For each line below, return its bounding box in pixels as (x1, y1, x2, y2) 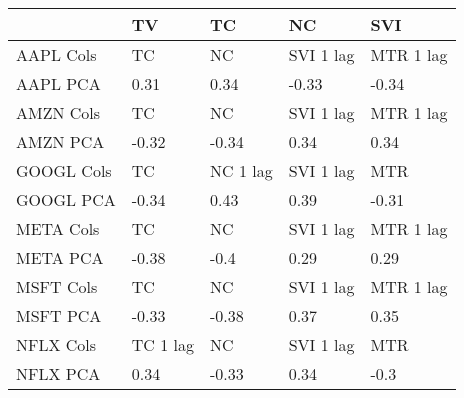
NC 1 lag (210, 159, 273, 182)
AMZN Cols (16, 101, 101, 124)
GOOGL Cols (16, 159, 112, 182)
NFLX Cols (16, 333, 97, 356)
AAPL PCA (16, 72, 101, 95)
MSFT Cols (16, 275, 98, 298)
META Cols (16, 217, 100, 240)
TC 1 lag (131, 333, 195, 356)
